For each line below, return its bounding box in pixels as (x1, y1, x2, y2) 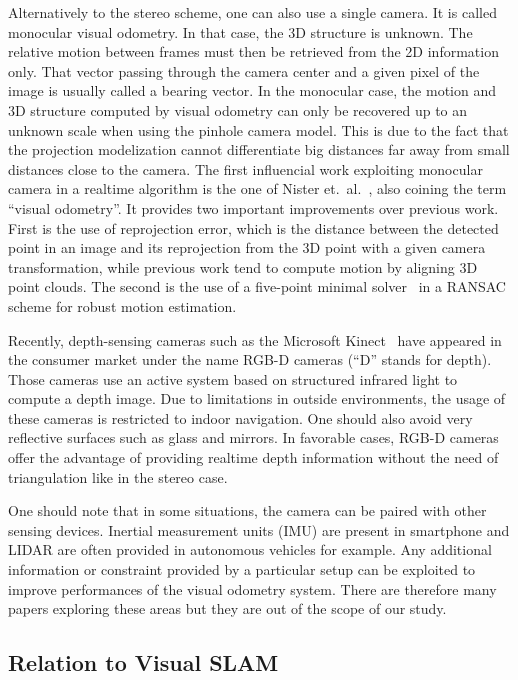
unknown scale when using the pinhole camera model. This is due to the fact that (8, 119, 509, 140)
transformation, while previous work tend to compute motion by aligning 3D (8, 256, 478, 277)
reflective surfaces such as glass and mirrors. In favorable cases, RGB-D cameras (8, 427, 499, 448)
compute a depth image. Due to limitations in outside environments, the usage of (8, 388, 506, 409)
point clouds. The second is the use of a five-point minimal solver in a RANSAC (8, 276, 506, 297)
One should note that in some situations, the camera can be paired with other (8, 500, 487, 521)
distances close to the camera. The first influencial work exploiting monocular (8, 158, 483, 179)
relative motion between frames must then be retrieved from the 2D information (8, 41, 499, 62)
